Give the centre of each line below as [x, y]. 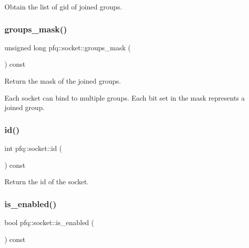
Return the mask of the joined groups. [63, 81]
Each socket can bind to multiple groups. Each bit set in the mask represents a [125, 97]
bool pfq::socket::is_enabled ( [49, 222]
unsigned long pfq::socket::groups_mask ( [68, 47]
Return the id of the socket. [47, 182]
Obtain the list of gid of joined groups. [63, 6]
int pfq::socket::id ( [33, 148]
